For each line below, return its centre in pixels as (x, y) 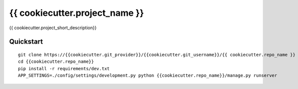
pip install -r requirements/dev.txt (64, 68)
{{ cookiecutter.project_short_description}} (53, 28)
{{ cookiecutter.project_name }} (76, 13)
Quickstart (26, 42)
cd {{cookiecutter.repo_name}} (56, 62)
